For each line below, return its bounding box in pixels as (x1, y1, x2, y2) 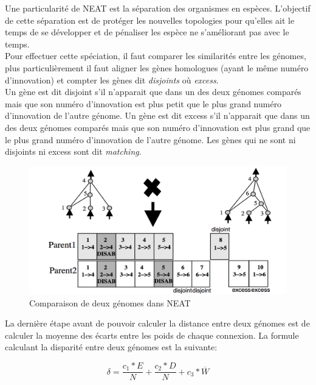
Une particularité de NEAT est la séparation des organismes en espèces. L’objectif (5, 2, 311, 14)
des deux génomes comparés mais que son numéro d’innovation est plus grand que (5, 121, 311, 133)
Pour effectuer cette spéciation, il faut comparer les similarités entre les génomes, (5, 49, 306, 62)
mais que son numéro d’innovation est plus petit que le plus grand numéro (5, 97, 282, 110)
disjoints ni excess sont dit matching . (5, 145, 142, 158)
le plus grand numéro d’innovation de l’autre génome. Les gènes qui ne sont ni (5, 133, 296, 146)
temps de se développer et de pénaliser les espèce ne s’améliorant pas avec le (5, 26, 289, 38)
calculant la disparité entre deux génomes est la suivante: (5, 341, 218, 353)
